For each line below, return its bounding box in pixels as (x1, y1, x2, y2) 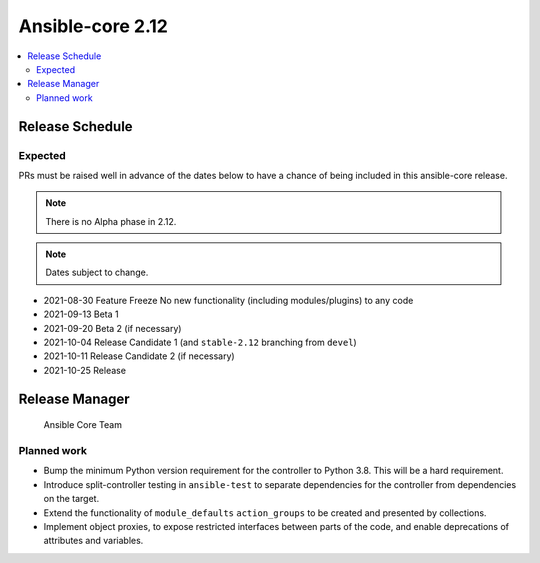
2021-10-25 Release (43, 364, 127, 376)
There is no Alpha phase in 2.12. (45, 215, 177, 227)
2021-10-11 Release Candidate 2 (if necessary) (43, 350, 235, 362)
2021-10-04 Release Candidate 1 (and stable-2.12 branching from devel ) (43, 336, 357, 348)
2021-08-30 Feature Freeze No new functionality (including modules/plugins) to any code (43, 294, 414, 306)
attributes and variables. (43, 535, 144, 547)
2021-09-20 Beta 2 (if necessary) (43, 322, 182, 334)
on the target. (43, 493, 100, 505)
